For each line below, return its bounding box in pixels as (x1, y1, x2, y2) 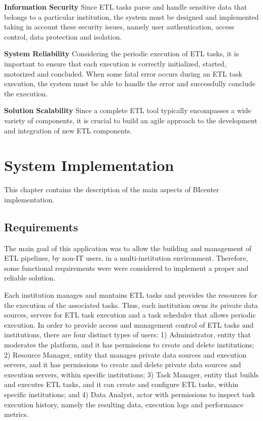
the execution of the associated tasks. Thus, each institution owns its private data (4, 299, 258, 310)
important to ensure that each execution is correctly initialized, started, (4, 58, 227, 68)
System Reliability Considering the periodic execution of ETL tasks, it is (4, 48, 239, 59)
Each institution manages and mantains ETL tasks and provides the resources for (4, 290, 257, 300)
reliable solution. (4, 272, 56, 283)
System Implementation (4, 155, 174, 176)
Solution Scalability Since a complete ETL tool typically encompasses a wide (4, 105, 251, 116)
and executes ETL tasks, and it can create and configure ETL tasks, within (4, 379, 239, 390)
